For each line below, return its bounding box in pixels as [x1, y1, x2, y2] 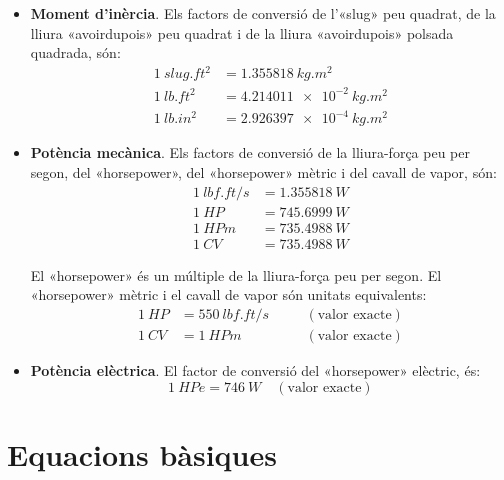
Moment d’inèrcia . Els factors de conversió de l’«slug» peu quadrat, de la [30, 3, 496, 23]
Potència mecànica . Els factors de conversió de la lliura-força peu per [30, 142, 470, 163]
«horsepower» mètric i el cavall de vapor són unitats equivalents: [30, 284, 427, 305]
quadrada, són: [30, 42, 121, 63]
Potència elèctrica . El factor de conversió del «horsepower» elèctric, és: [30, 359, 481, 380]
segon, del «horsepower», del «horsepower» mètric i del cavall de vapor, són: [30, 161, 497, 182]
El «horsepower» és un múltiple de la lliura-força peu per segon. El [30, 264, 442, 285]
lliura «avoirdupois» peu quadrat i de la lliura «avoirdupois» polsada [30, 22, 454, 43]
